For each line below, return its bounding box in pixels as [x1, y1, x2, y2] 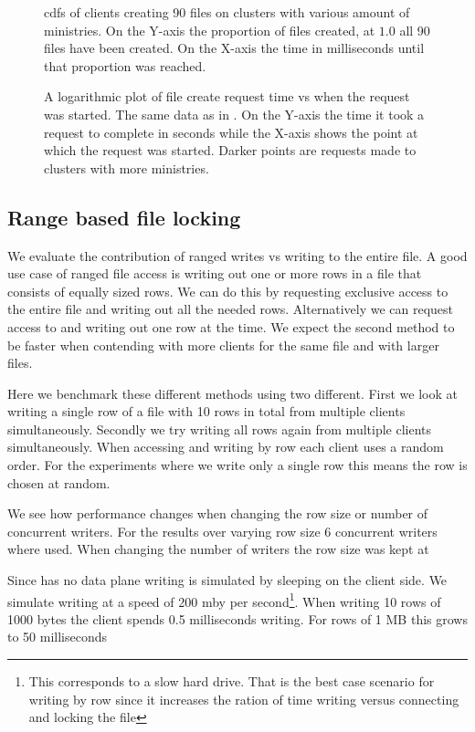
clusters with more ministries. [44, 158, 209, 177]
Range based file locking [7, 203, 241, 231]
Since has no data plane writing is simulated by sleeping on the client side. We [7, 570, 448, 590]
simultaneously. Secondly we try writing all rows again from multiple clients [7, 419, 432, 438]
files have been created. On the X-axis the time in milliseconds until [44, 38, 425, 58]
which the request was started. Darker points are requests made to [44, 141, 417, 160]
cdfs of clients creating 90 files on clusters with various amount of [44, 3, 410, 21]
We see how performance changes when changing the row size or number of [7, 504, 428, 523]
